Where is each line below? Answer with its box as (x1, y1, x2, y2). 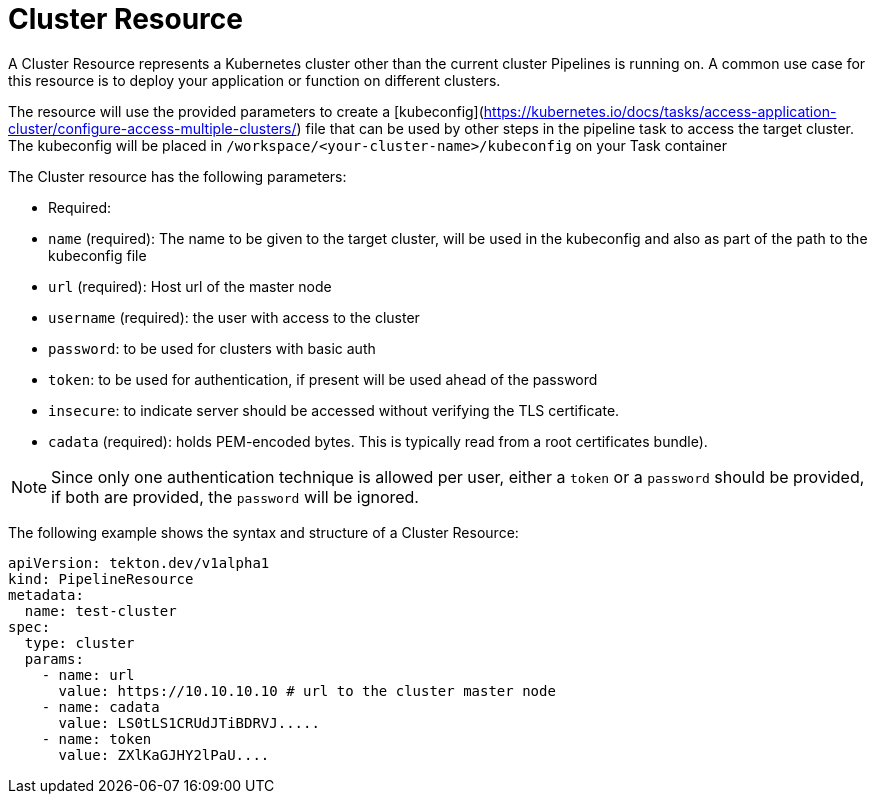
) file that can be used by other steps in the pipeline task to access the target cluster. (296, 119, 855, 137)
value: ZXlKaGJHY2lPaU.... (58, 746, 270, 763)
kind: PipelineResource (8, 570, 194, 587)
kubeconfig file (48, 246, 147, 264)
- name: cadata (41, 698, 160, 715)
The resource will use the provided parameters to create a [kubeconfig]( (8, 102, 484, 120)
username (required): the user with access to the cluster (48, 308, 420, 326)
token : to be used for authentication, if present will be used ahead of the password (48, 370, 598, 388)
